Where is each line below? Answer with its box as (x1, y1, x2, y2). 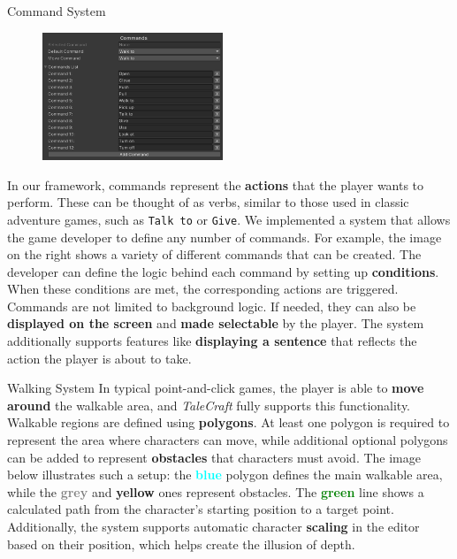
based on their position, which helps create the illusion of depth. (7, 534, 355, 553)
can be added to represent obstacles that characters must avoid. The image (7, 448, 421, 466)
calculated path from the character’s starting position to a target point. (7, 500, 394, 518)
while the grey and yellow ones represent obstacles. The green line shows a (7, 482, 424, 501)
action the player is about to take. (7, 348, 192, 367)
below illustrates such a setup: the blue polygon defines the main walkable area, (7, 465, 443, 484)
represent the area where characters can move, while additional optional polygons (7, 431, 448, 449)
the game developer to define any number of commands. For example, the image (7, 227, 442, 246)
